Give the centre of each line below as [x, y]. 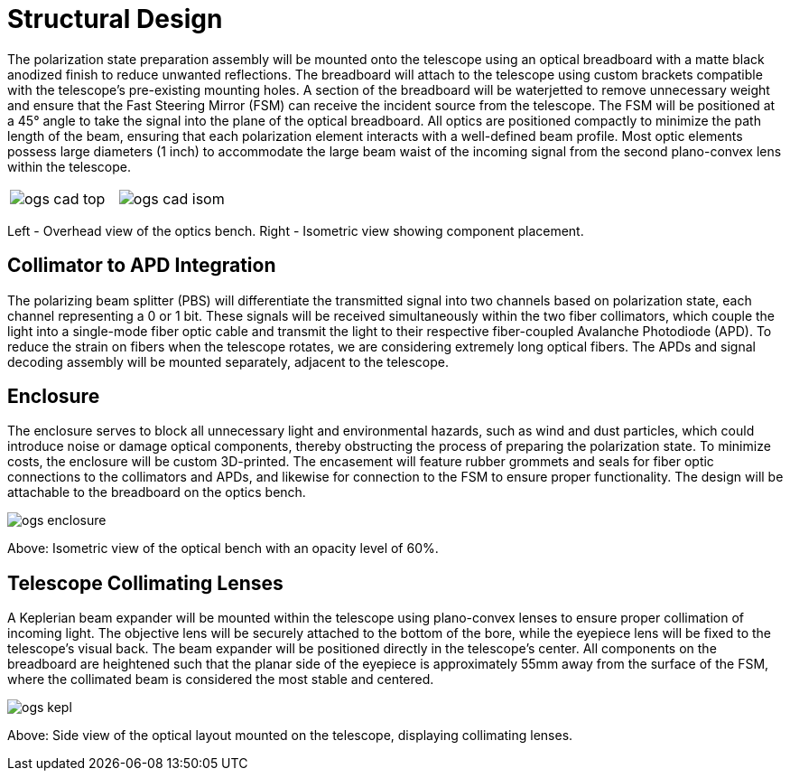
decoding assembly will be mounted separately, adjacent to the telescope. [228, 361]
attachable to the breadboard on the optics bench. [157, 492]
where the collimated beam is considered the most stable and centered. [221, 680]
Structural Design [115, 19]
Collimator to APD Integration [142, 266]
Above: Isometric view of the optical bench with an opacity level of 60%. [223, 548]
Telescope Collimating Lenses [145, 583]
